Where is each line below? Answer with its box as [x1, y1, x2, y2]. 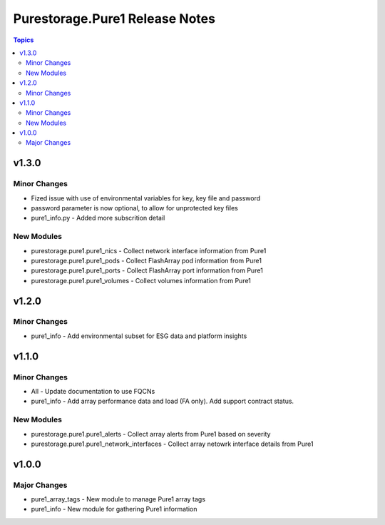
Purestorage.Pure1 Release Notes [13, 11, 215, 26]
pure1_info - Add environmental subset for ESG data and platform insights [31, 332, 247, 340]
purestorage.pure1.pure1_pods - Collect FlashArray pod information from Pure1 [31, 256, 262, 265]
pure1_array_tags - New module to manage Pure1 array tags [31, 495, 206, 504]
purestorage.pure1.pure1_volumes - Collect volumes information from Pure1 [31, 276, 251, 285]
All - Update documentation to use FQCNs [31, 387, 155, 396]
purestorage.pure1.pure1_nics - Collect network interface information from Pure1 [31, 246, 267, 255]
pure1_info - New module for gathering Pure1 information [31, 505, 197, 514]
